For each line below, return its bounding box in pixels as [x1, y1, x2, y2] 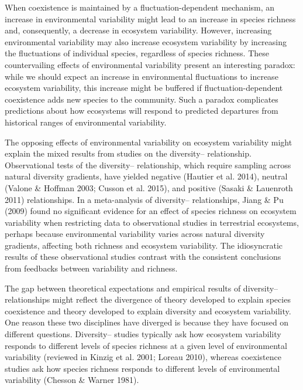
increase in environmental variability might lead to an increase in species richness [5, 12, 296, 25]
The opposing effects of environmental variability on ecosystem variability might [5, 135, 292, 148]
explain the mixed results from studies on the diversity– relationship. [5, 147, 252, 160]
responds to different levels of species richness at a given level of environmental [5, 339, 287, 351]
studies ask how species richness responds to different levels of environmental [5, 362, 280, 374]
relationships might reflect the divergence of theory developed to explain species [5, 293, 291, 306]
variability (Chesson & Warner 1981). [5, 374, 139, 386]
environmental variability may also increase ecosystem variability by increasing [5, 35, 287, 48]
